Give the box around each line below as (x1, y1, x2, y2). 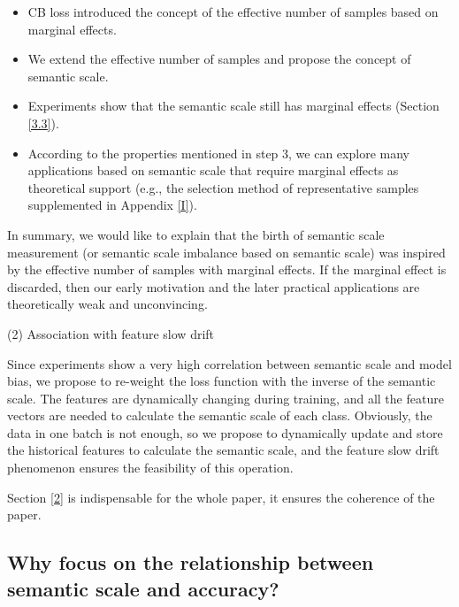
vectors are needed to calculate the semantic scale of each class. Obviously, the (7, 406, 432, 425)
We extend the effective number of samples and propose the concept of (27, 50, 411, 68)
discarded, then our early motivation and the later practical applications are (7, 277, 420, 296)
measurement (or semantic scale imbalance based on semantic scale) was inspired (7, 242, 446, 261)
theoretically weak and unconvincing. (7, 295, 208, 313)
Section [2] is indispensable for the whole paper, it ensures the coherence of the (7, 488, 435, 506)
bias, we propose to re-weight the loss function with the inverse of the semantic (7, 372, 436, 390)
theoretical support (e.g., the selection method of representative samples (27, 178, 419, 196)
